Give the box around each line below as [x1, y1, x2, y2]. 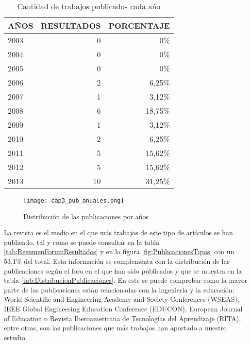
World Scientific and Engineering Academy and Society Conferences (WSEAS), [4, 294, 239, 304]
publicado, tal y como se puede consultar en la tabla [4, 237, 160, 247]
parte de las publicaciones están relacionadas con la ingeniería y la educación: [4, 284, 234, 294]
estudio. [4, 332, 27, 342]
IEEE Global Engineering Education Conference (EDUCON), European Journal [4, 304, 243, 313]
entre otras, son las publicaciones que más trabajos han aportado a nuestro [4, 323, 227, 333]
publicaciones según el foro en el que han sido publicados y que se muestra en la [4, 265, 242, 275]
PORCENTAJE [108, 20, 170, 31]
